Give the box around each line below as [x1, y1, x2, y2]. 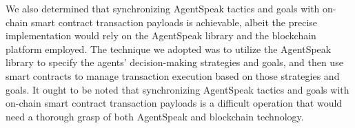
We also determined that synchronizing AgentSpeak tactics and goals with [6, 1, 320, 15]
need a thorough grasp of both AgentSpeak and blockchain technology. [6, 109, 304, 123]
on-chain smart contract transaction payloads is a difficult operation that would [6, 96, 343, 110]
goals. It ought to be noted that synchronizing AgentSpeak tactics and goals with [6, 82, 349, 96]
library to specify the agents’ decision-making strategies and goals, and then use [6, 55, 343, 70]
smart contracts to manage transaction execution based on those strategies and [6, 68, 340, 83]
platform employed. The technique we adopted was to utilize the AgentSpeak [6, 41, 332, 56]
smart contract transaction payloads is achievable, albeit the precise [30, 14, 318, 29]
